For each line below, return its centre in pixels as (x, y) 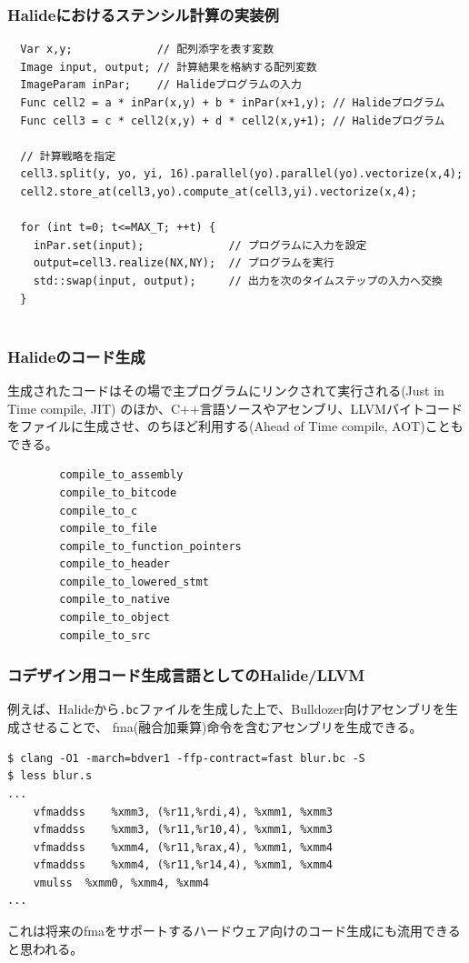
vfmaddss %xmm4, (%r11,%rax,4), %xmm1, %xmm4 (183, 847)
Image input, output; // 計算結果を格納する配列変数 (169, 67)
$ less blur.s (50, 776)
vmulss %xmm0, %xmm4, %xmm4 (121, 883)
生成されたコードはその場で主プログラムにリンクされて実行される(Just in (226, 390)
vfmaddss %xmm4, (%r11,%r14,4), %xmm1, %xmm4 (183, 865)
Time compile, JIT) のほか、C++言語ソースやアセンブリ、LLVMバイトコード (235, 408)
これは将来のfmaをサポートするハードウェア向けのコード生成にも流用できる (234, 931)
